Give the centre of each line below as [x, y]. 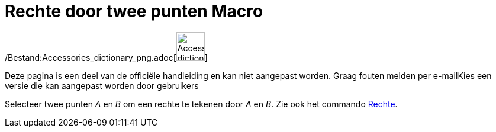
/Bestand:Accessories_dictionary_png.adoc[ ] [106, 57]
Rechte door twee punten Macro [134, 11]
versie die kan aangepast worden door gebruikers [102, 85]
